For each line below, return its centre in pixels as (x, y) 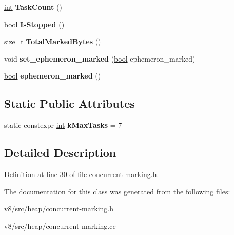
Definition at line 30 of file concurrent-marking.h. (82, 174)
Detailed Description (60, 153)
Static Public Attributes (70, 103)
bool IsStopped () (34, 24)
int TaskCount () (33, 7)
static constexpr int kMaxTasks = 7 (63, 125)
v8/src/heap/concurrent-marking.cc (60, 226)
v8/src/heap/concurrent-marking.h (59, 209)
